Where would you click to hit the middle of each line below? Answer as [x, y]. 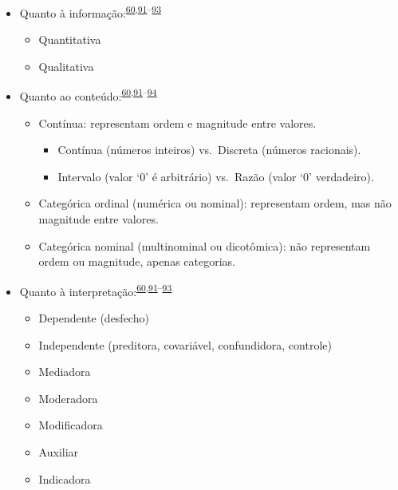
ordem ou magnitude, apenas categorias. [137, 261]
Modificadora [71, 425]
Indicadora [65, 478]
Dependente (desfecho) [94, 318]
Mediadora [65, 371]
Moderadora [68, 398]
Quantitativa [70, 40]
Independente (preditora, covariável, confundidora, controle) [185, 344]
